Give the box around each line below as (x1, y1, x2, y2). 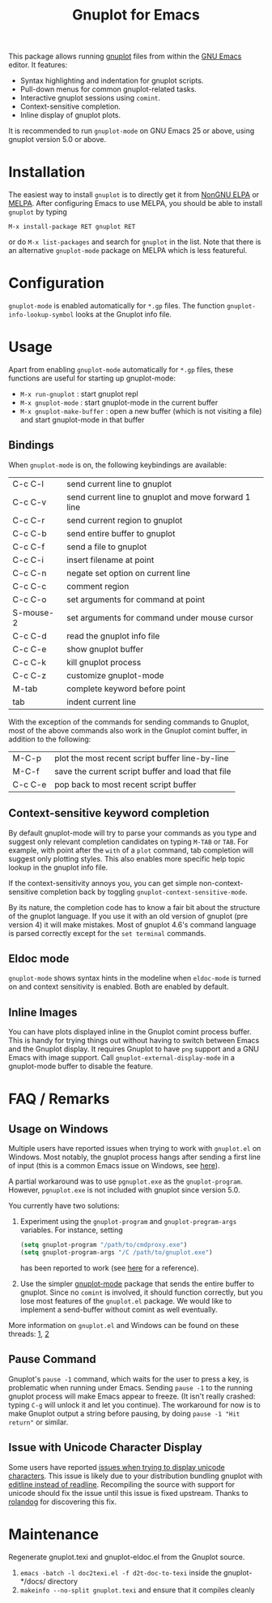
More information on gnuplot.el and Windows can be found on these (8, 1321, 240, 1330)
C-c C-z (12, 669, 47, 681)
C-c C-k (12, 656, 47, 668)
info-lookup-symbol (8, 311, 74, 320)
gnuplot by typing (8, 207, 67, 217)
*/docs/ (19, 1576, 46, 1586)
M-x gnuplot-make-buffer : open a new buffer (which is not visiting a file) (19, 406, 262, 415)
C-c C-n (12, 567, 47, 578)
